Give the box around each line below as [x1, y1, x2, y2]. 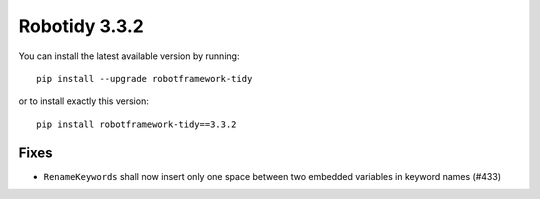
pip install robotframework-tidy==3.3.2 [36, 118, 237, 130]
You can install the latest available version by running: [18, 50, 240, 62]
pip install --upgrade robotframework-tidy [36, 73, 253, 84]
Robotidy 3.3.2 [18, 15, 144, 37]
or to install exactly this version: [18, 95, 149, 107]
